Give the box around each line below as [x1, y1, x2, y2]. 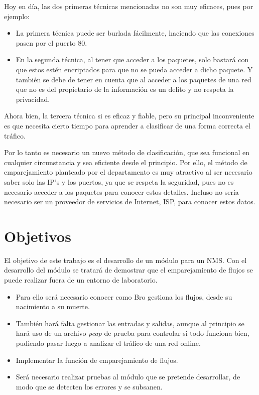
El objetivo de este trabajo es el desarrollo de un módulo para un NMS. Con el [4, 254, 247, 265]
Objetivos [4, 225, 71, 246]
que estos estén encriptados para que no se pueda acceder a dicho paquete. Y [16, 64, 253, 74]
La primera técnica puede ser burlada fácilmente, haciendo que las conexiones [16, 28, 254, 38]
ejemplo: [4, 11, 30, 21]
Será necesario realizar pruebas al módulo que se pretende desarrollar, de [16, 371, 240, 382]
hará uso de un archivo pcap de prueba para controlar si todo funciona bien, [16, 328, 249, 338]
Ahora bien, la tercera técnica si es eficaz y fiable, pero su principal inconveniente [4, 110, 254, 121]
